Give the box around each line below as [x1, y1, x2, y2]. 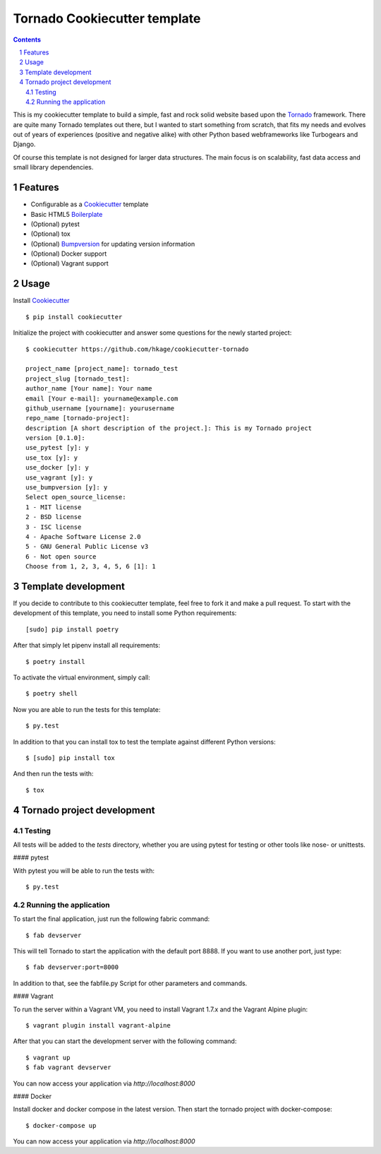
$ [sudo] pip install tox [25, 754, 116, 762]
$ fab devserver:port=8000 [25, 963, 119, 971]
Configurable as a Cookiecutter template [30, 200, 149, 208]
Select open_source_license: [25, 493, 126, 501]
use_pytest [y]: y [25, 444, 90, 452]
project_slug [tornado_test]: [25, 374, 131, 383]
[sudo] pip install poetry [25, 625, 119, 633]
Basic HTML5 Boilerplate [30, 210, 103, 218]
